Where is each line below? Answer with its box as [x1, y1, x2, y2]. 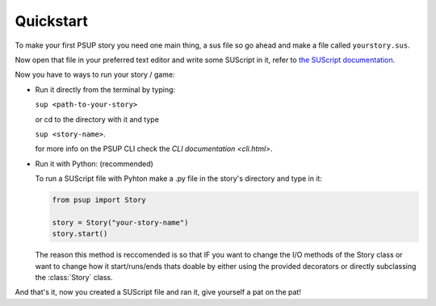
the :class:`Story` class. [35, 272, 113, 282]
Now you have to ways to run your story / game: [15, 69, 175, 80]
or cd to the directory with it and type [35, 114, 159, 124]
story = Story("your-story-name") [52, 218, 189, 227]
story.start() [52, 229, 108, 238]
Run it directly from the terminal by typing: [35, 85, 176, 94]
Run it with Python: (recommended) [35, 158, 153, 169]
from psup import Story [52, 195, 147, 205]
